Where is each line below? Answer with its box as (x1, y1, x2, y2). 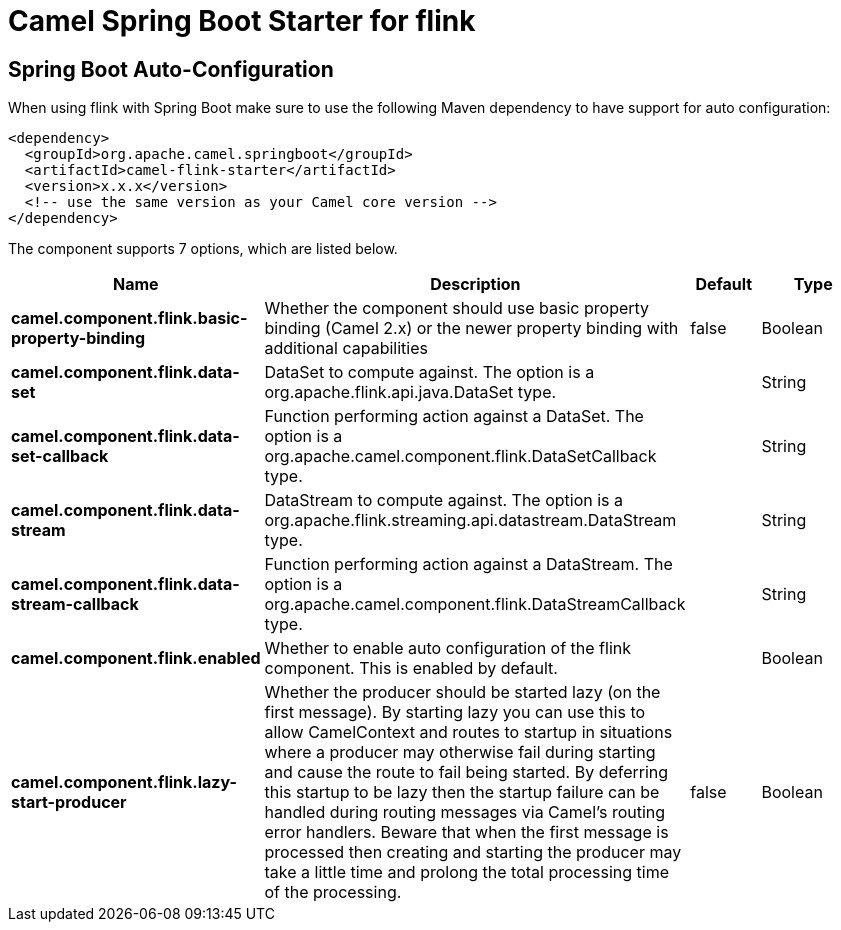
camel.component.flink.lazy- (11, 772, 237, 793)
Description (430, 274, 521, 295)
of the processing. (264, 882, 402, 903)
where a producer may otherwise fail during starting (264, 742, 656, 763)
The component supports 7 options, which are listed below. (8, 240, 398, 258)
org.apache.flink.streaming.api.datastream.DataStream (264, 510, 677, 531)
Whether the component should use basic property (264, 298, 650, 319)
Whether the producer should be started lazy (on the (264, 682, 661, 703)
